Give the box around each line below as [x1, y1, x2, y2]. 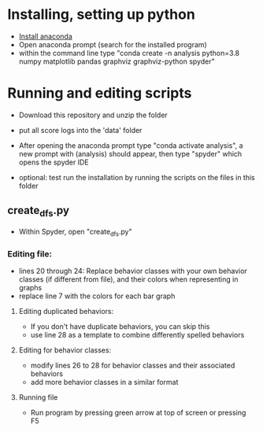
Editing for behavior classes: [18, 345, 112, 355]
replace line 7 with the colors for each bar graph [18, 291, 176, 301]
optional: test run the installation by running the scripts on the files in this [18, 172, 255, 182]
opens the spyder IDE [18, 157, 89, 167]
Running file [18, 392, 58, 402]
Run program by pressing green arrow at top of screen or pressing [30, 408, 246, 417]
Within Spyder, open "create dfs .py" [18, 227, 132, 238]
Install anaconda [18, 31, 72, 41]
